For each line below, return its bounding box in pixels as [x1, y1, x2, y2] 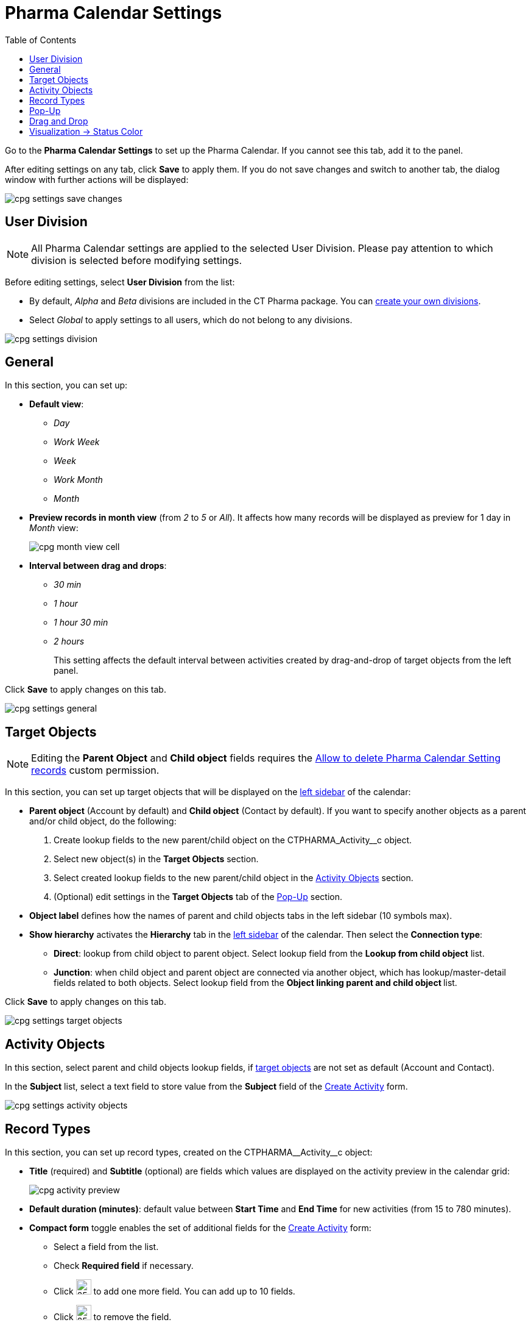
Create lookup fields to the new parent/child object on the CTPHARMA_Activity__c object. [54, 835, 412, 846]
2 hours [54, 636, 85, 647]
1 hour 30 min [54, 617, 108, 628]
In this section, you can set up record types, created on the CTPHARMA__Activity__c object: [5, 1146, 373, 1157]
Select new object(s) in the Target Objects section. [54, 854, 259, 865]
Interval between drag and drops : [29, 560, 167, 571]
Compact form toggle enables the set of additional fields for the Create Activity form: [29, 1222, 371, 1233]
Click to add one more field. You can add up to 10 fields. [54, 1285, 295, 1296]
